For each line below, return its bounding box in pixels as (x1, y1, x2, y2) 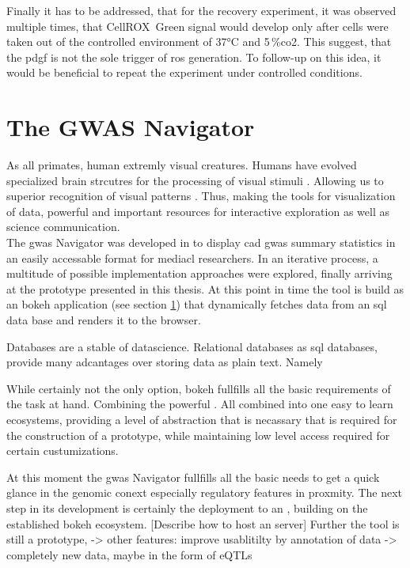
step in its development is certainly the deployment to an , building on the (6, 499, 368, 516)
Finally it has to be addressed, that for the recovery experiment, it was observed (6, 2, 397, 18)
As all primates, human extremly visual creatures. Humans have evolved (6, 157, 357, 173)
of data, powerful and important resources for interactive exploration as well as (6, 203, 389, 219)
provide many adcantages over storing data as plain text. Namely (6, 354, 323, 370)
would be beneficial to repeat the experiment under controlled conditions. (6, 64, 363, 81)
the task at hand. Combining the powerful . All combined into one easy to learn (6, 396, 393, 412)
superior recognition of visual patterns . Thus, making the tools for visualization (6, 187, 396, 204)
